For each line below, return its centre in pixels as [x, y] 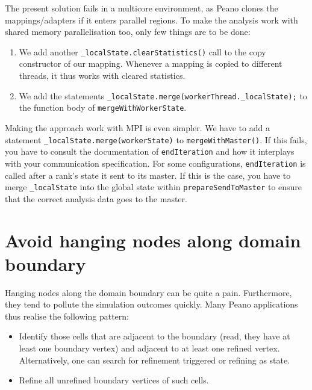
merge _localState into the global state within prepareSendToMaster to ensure [154, 187]
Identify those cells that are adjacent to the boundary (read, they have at [154, 336]
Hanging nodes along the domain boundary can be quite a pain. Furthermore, [148, 292]
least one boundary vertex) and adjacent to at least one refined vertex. [149, 348]
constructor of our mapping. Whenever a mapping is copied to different [151, 63]
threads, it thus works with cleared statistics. [102, 76]
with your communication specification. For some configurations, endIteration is [155, 163]
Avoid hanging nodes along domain [153, 240]
